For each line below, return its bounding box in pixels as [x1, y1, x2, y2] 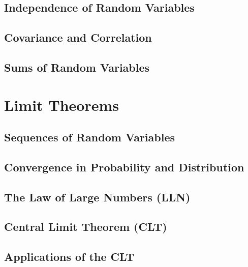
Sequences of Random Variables [4, 129, 175, 145]
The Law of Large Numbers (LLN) [4, 189, 191, 204]
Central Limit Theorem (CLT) [4, 219, 167, 234]
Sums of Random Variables [4, 59, 150, 75]
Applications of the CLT [4, 249, 135, 264]
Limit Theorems [4, 94, 119, 115]
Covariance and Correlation [4, 29, 152, 45]
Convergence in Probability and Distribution [4, 159, 244, 174]
